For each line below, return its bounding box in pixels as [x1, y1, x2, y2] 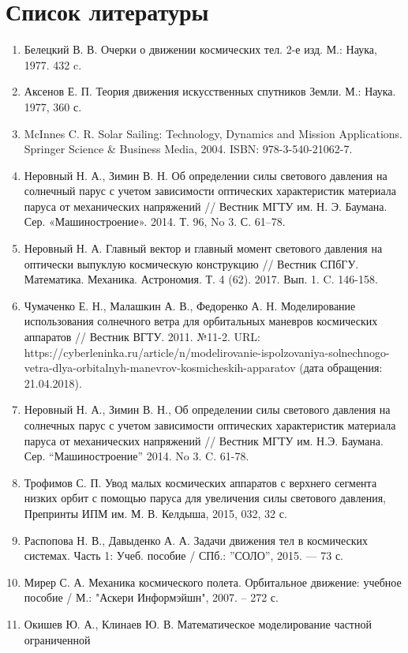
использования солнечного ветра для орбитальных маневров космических [24, 313, 378, 329]
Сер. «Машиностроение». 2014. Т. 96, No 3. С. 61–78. [24, 213, 286, 230]
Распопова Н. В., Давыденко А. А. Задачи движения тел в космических [24, 531, 369, 548]
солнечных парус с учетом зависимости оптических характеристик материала [24, 417, 396, 433]
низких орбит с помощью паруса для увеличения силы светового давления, [24, 490, 386, 506]
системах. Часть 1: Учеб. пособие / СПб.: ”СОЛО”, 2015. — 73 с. [24, 547, 344, 564]
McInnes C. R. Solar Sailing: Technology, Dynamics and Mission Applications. [24, 125, 402, 141]
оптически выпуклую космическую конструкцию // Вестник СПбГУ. [24, 255, 359, 272]
